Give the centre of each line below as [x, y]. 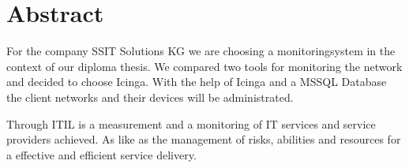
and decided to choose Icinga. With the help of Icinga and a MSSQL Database [197, 82]
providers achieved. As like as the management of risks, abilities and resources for [204, 139]
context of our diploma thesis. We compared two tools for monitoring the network [204, 66]
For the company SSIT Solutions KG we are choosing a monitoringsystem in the [201, 51]
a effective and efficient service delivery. [101, 154]
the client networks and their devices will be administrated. [150, 97]
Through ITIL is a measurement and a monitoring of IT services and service [191, 123]
